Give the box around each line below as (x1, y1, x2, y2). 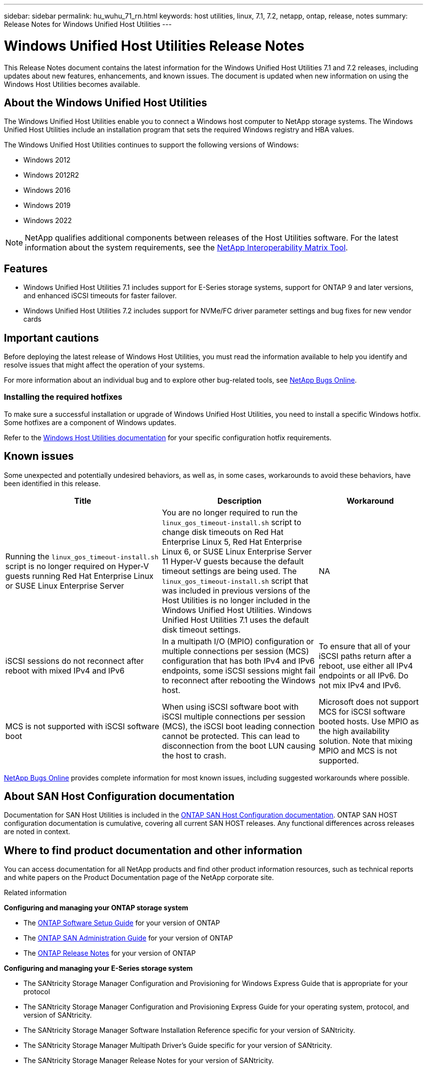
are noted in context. (4, 827, 70, 836)
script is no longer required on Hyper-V (5, 561, 149, 571)
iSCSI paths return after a (319, 651, 411, 661)
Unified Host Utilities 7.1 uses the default (162, 615, 309, 625)
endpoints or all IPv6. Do (319, 670, 408, 680)
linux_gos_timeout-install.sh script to (162, 517, 301, 527)
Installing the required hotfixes (4, 392, 123, 402)
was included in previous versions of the (162, 585, 311, 595)
